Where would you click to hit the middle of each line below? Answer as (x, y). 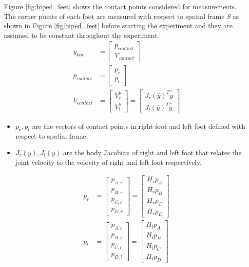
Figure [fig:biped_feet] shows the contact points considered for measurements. (120, 6)
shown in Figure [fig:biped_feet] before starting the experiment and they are (118, 26)
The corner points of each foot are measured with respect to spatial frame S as (122, 16)
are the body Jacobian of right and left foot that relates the (152, 152)
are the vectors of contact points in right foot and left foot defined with (139, 126)
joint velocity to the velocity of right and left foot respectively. (108, 162)
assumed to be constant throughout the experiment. (82, 35)
